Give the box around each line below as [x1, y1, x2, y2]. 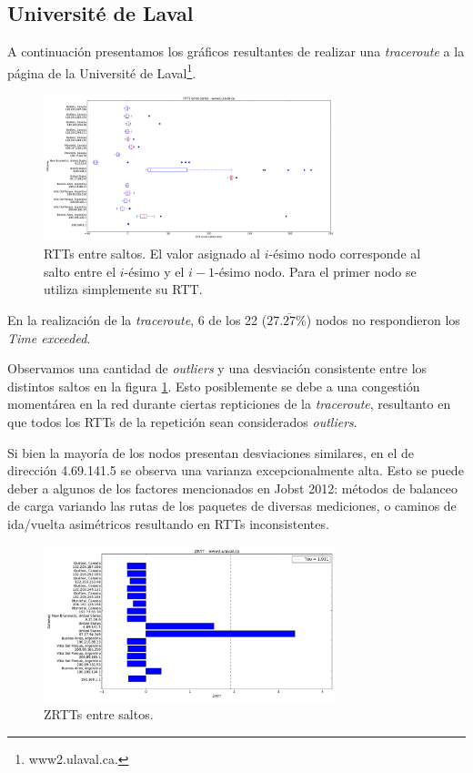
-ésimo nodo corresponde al [268, 244, 421, 263]
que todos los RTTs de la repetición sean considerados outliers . [7, 412, 357, 432]
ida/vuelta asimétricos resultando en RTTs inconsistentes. [7, 514, 329, 533]
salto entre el [44, 261, 116, 280]
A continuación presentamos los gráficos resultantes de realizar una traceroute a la [7, 42, 465, 61]
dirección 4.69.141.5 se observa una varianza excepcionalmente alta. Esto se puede [7, 461, 464, 480]
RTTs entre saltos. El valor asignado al [44, 244, 260, 263]
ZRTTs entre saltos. [44, 705, 154, 724]
